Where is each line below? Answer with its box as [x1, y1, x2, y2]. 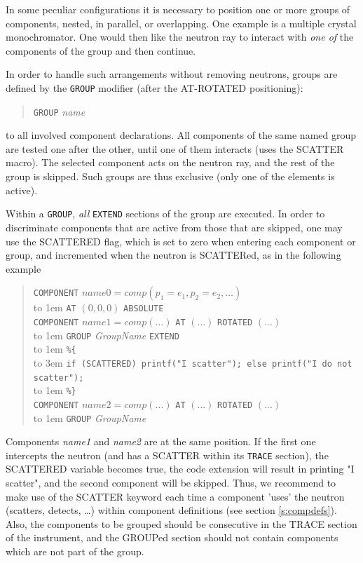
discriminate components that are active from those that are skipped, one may [6, 219, 343, 234]
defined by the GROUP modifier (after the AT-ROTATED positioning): [6, 80, 303, 95]
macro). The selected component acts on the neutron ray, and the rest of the [6, 155, 335, 170]
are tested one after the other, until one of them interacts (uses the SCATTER [6, 141, 344, 156]
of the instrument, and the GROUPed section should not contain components [6, 530, 338, 545]
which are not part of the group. [6, 544, 144, 558]
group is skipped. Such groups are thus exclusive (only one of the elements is [6, 169, 335, 184]
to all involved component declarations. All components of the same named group [6, 128, 357, 142]
